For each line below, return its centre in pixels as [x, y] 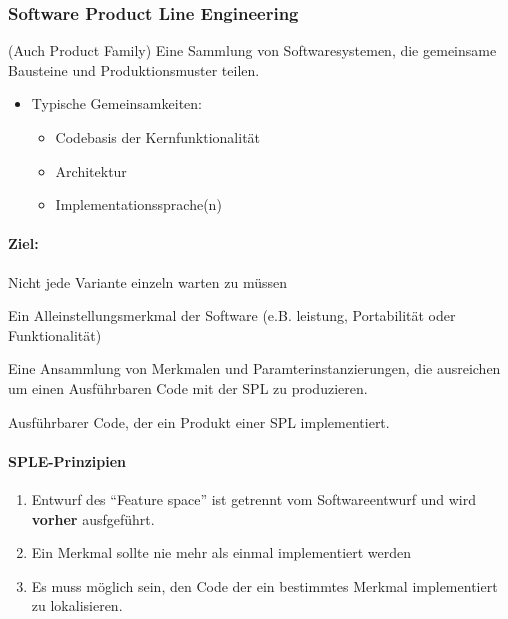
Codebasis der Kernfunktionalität [158, 137]
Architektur [91, 170]
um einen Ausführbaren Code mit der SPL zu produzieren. [188, 387]
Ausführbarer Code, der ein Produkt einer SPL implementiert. [199, 421]
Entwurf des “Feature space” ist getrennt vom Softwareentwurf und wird [253, 498]
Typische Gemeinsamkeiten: [116, 103]
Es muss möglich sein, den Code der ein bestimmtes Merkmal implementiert [264, 585]
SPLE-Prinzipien [67, 460]
